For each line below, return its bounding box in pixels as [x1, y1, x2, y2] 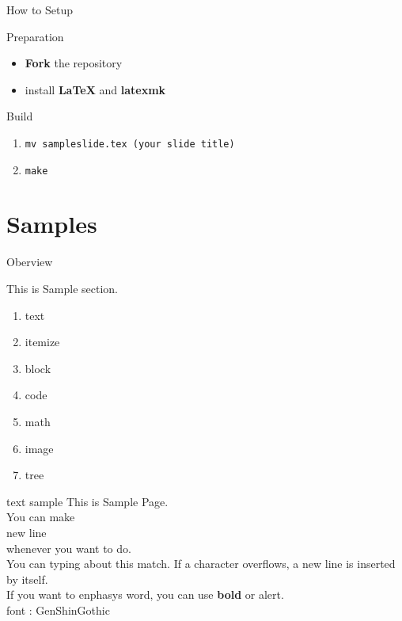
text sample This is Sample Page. [6, 493, 169, 509]
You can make [6, 509, 75, 525]
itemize [25, 333, 60, 350]
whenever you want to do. [6, 539, 131, 556]
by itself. [6, 570, 48, 587]
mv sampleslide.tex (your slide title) [25, 138, 235, 150]
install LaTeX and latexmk [25, 81, 166, 97]
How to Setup [6, 2, 73, 17]
